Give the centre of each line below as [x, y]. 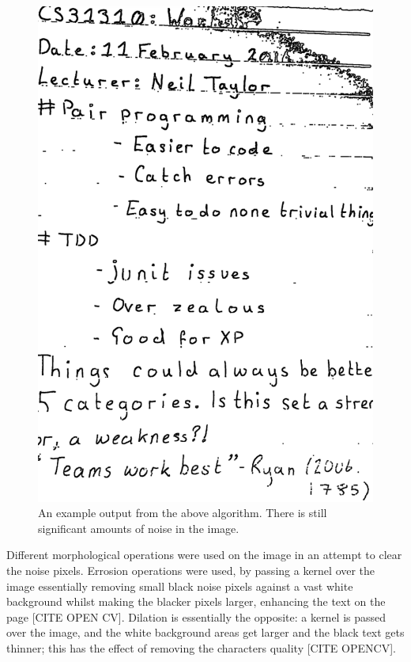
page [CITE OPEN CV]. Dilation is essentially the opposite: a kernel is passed [196, 616]
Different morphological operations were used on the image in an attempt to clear [204, 555]
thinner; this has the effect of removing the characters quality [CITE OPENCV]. [201, 647]
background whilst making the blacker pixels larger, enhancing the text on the [196, 601]
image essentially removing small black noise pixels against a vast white [180, 586]
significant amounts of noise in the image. [139, 528]
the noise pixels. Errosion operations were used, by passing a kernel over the [191, 570]
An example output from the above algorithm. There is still [183, 513]
